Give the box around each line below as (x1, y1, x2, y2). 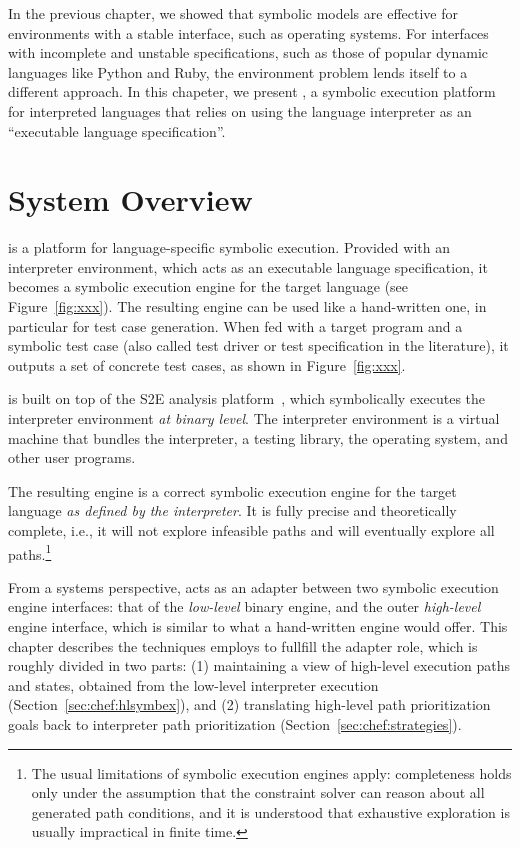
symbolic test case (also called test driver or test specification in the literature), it (8, 335, 509, 356)
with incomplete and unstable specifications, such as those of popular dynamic (8, 42, 489, 63)
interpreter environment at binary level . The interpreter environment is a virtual (8, 408, 500, 429)
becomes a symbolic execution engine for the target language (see (8, 276, 409, 297)
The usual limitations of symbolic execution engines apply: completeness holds (31, 762, 512, 783)
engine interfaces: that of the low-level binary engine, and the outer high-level (8, 596, 481, 617)
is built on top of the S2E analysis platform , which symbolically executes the (8, 388, 486, 409)
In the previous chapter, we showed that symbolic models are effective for (8, 3, 458, 23)
